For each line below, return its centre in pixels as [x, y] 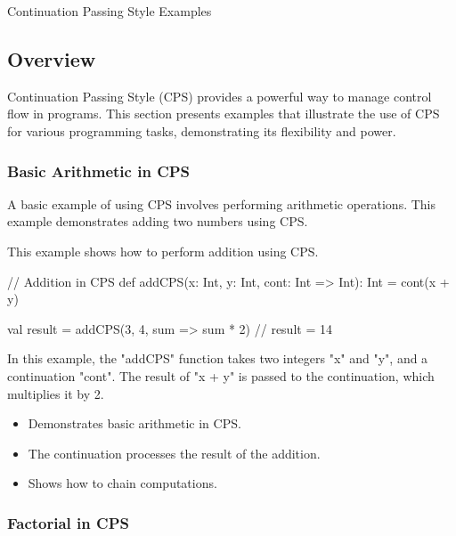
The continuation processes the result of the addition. [174, 453]
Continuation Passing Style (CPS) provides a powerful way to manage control [220, 96]
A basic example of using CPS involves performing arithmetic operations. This [222, 203]
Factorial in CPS [68, 522]
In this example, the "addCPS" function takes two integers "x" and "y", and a [218, 358]
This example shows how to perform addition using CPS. [163, 251]
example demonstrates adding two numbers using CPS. [158, 221]
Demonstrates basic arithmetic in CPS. [134, 423]
